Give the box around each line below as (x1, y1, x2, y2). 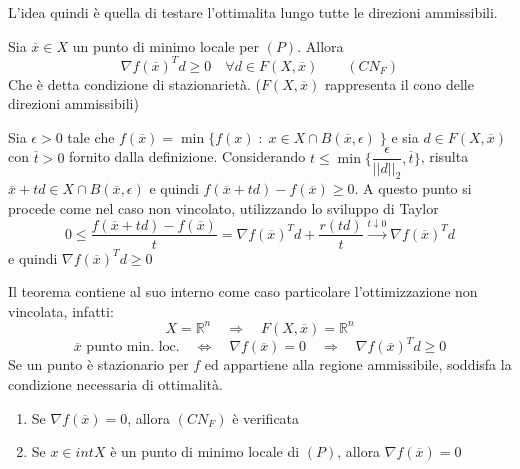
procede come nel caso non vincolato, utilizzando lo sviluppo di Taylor (8, 197, 439, 218)
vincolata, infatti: (8, 300, 114, 321)
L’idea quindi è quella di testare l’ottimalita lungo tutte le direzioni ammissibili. (8, 2, 498, 22)
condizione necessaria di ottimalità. (8, 373, 223, 394)
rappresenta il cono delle (324, 73, 474, 94)
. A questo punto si (354, 178, 472, 199)
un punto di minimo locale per (72, 35, 260, 56)
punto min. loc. (86, 340, 180, 355)
